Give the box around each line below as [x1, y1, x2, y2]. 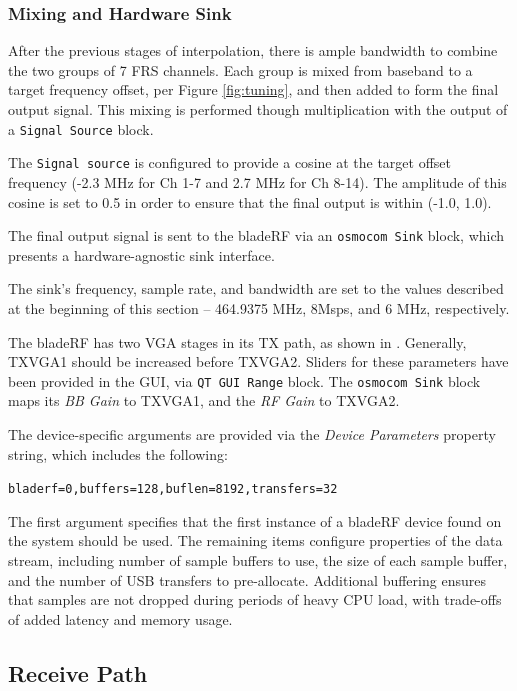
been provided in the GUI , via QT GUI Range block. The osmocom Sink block [8, 370, 481, 391]
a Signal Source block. [8, 118, 154, 139]
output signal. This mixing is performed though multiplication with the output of [8, 99, 508, 119]
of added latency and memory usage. [8, 608, 233, 629]
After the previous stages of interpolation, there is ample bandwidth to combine [8, 40, 498, 61]
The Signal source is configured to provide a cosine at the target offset [8, 152, 452, 173]
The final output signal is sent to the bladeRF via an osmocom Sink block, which [8, 225, 505, 246]
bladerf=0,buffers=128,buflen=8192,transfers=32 [8, 482, 338, 497]
